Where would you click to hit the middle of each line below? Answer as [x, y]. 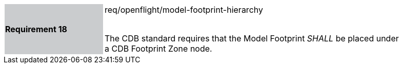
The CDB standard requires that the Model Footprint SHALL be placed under [252, 38]
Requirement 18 [36, 29]
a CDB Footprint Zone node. [158, 49]
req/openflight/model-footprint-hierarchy [184, 10]
